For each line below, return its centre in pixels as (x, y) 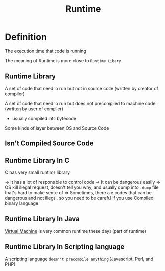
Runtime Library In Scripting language (65, 247)
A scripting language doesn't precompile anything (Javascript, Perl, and (79, 259)
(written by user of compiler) (34, 109)
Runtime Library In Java (43, 219)
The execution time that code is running (46, 51)
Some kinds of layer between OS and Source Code (57, 128)
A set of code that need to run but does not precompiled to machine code (80, 103)
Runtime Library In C (37, 160)
